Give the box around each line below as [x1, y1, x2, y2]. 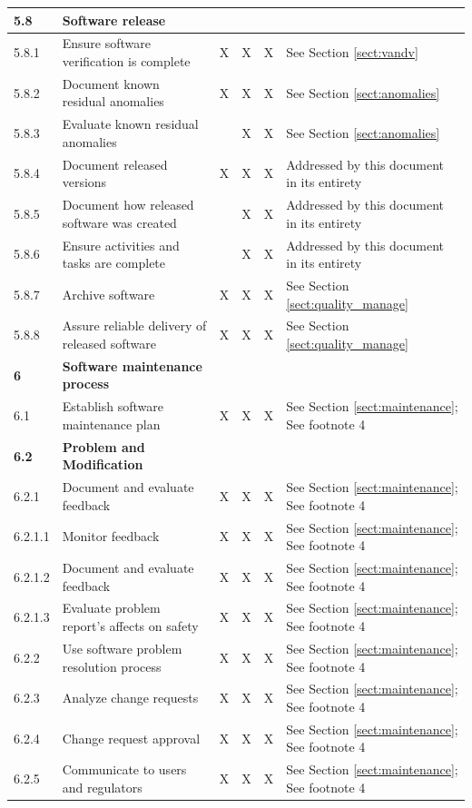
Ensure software [62, 34, 151, 53]
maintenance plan [62, 414, 161, 433]
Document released [62, 154, 168, 173]
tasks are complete [62, 253, 166, 272]
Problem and [62, 437, 145, 456]
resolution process [62, 656, 162, 675]
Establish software [62, 397, 163, 416]
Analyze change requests [62, 688, 199, 707]
